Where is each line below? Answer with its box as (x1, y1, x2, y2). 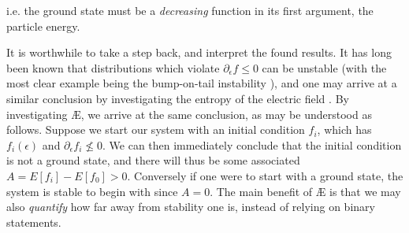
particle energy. (6, 17, 80, 34)
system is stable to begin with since (6, 183, 178, 199)
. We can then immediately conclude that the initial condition (102, 136, 402, 153)
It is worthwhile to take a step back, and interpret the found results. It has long (6, 44, 392, 61)
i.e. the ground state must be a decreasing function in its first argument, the (6, 2, 374, 18)
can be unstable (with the (262, 59, 387, 76)
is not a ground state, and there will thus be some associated (6, 152, 300, 168)
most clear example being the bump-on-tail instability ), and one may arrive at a (6, 75, 397, 91)
